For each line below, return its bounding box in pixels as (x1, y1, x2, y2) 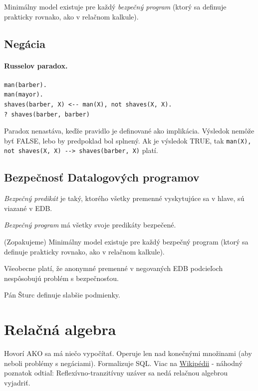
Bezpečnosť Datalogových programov (4, 169, 200, 185)
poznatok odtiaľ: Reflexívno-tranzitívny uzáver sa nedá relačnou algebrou (4, 367, 228, 378)
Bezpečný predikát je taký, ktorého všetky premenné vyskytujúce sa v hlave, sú (4, 193, 245, 203)
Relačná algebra (4, 319, 116, 339)
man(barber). (4, 81, 47, 88)
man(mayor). (4, 91, 43, 98)
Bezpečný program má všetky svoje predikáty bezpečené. (4, 219, 176, 230)
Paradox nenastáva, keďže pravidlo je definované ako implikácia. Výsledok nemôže (4, 125, 255, 136)
